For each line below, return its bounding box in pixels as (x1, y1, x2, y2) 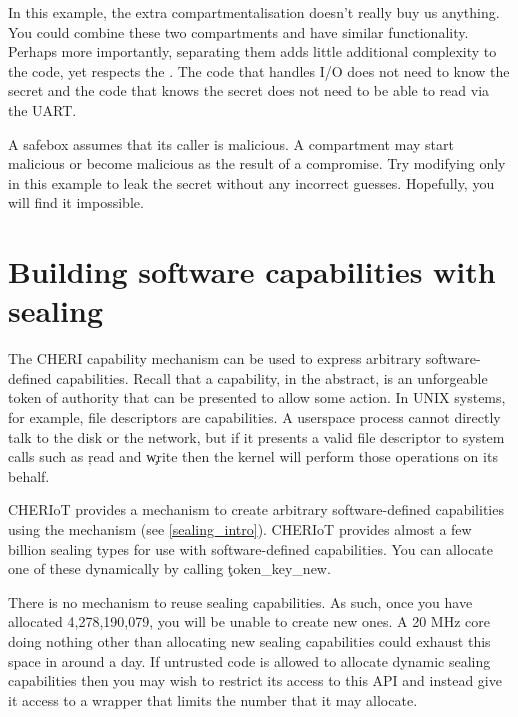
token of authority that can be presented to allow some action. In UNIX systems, (8, 387, 506, 408)
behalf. (8, 465, 50, 486)
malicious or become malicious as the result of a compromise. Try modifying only (8, 153, 506, 174)
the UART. (8, 99, 77, 120)
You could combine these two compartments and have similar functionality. (8, 21, 469, 42)
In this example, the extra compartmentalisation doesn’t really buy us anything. (8, 2, 500, 22)
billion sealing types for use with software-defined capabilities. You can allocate (8, 538, 494, 559)
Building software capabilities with (8, 251, 496, 292)
